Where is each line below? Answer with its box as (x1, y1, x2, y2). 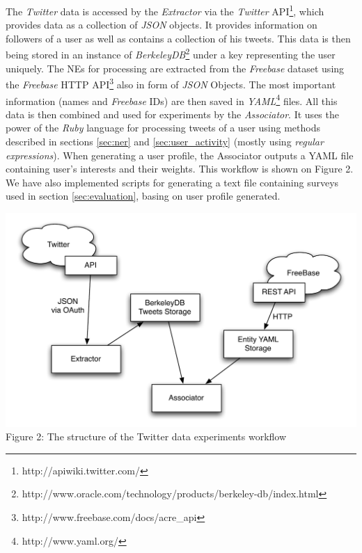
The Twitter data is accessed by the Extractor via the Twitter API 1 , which (6, 2, 324, 18)
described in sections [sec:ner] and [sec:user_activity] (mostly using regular (6, 134, 324, 148)
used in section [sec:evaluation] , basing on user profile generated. (6, 189, 281, 203)
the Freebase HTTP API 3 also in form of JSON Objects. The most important (6, 75, 336, 91)
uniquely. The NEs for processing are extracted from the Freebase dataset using (6, 61, 345, 75)
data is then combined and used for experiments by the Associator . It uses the (6, 106, 339, 121)
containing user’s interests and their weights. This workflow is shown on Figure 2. (6, 161, 354, 176)
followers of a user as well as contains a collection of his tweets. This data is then (6, 31, 351, 45)
